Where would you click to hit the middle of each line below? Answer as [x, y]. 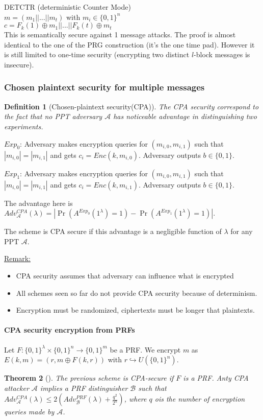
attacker [17, 388]
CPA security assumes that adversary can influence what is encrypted [125, 275]
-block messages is [222, 54]
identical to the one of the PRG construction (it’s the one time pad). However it [129, 44]
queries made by [29, 412]
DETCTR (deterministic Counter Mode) [68, 7]
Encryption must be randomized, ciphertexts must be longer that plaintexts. [135, 310]
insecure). [19, 64]
